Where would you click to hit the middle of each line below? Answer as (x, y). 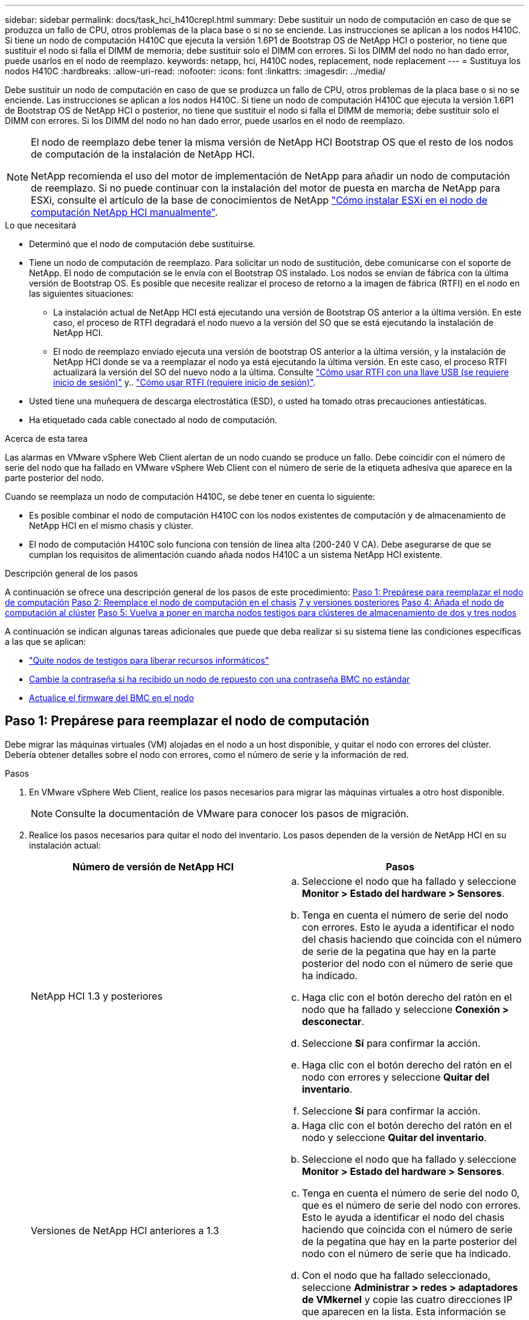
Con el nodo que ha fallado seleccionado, (396, 1275)
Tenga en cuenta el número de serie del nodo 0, (411, 1193)
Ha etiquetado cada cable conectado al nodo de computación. (153, 420)
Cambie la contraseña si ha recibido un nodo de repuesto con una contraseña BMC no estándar (220, 679)
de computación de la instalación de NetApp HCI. (143, 154)
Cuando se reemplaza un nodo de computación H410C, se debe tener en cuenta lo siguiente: (190, 497)
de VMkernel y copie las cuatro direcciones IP (407, 1299)
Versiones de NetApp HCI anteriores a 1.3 (125, 1230)
